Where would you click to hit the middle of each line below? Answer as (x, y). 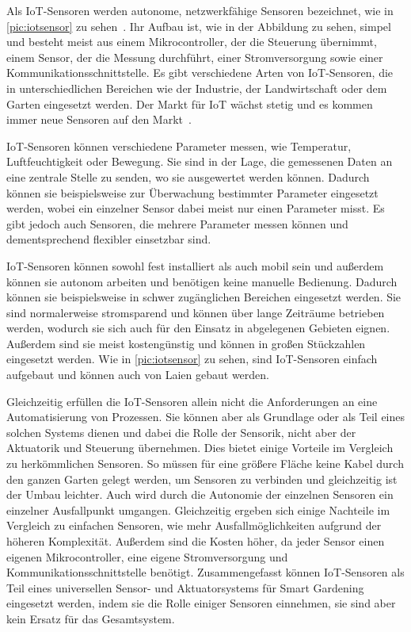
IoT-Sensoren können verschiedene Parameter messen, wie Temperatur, (179, 146)
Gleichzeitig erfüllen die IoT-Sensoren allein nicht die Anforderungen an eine (192, 401)
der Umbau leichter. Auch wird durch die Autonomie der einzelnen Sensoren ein (200, 494)
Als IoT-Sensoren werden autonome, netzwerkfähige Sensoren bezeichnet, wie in (200, 10)
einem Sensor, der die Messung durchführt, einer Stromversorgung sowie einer (195, 57)
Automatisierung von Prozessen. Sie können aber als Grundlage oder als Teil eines (206, 417)
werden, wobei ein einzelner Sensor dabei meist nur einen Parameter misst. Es (196, 208)
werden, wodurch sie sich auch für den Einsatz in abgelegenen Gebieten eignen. (198, 328)
